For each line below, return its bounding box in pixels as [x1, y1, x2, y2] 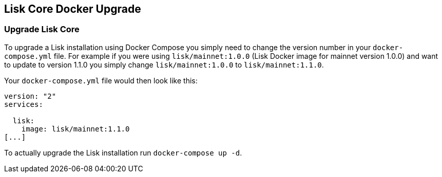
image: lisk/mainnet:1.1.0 [21, 124, 130, 133]
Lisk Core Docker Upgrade [4, 3, 141, 15]
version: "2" [4, 92, 56, 100]
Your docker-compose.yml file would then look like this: [4, 76, 198, 85]
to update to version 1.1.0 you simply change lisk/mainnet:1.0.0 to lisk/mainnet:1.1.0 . [4, 60, 324, 69]
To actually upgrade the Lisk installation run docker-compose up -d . [4, 148, 242, 157]
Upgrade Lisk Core [4, 24, 80, 35]
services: [4, 100, 43, 108]
